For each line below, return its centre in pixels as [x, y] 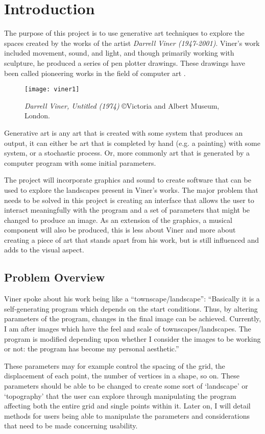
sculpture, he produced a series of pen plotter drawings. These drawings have [125, 62]
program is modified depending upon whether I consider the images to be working [132, 338]
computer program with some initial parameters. [80, 162]
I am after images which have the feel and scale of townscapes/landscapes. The [128, 329]
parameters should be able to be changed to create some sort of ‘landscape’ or [126, 386]
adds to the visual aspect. [44, 250]
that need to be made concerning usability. [71, 426]
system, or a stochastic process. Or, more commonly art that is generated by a [127, 153]
